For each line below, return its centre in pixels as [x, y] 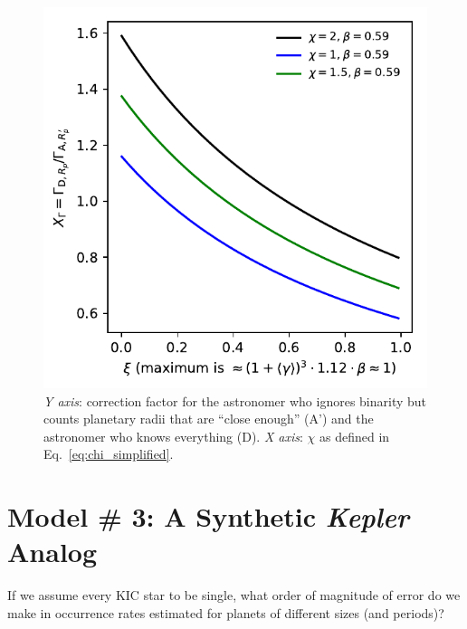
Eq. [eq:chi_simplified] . [109, 454]
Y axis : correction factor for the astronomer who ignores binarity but [235, 400]
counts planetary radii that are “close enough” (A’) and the [209, 419]
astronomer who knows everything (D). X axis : [173, 436]
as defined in [355, 436]
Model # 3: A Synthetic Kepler [208, 517]
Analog [52, 552]
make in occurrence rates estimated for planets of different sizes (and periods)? [226, 612]
